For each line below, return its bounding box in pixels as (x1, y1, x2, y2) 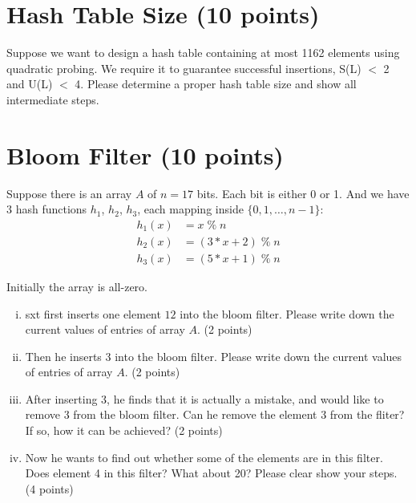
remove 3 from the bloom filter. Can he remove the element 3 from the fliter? (25, 406, 405, 423)
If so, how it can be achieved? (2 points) (25, 422, 223, 439)
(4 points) (25, 480, 74, 497)
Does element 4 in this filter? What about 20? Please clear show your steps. (25, 464, 398, 481)
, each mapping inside (137, 201, 244, 217)
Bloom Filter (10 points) (6, 138, 284, 171)
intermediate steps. (6, 91, 99, 107)
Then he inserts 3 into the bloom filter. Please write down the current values (25, 347, 402, 364)
